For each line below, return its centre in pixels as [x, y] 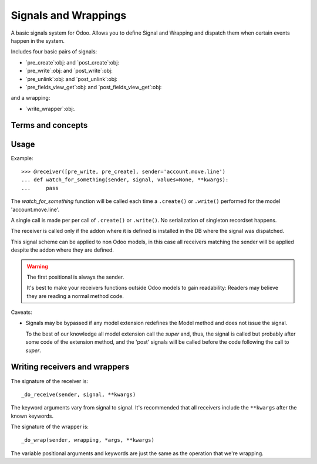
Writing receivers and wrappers [70, 367]
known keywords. [32, 416]
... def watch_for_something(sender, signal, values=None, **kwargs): [125, 180]
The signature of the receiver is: [49, 381]
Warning [37, 266]
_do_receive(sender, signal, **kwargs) [79, 394]
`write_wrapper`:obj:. [50, 109]
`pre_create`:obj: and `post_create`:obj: [72, 62]
